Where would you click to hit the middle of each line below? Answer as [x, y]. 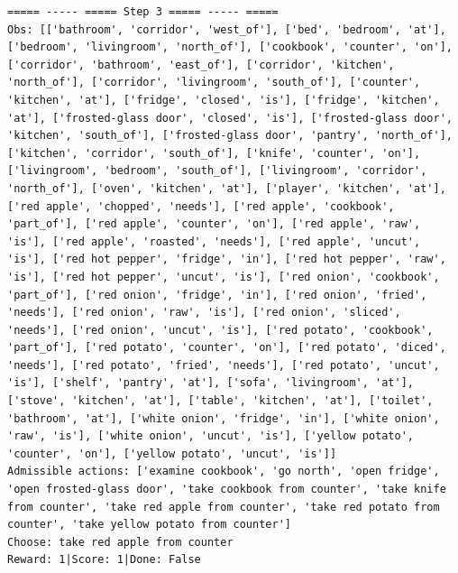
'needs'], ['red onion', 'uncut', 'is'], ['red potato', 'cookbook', [220, 330]
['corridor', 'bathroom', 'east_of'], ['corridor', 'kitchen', [201, 65]
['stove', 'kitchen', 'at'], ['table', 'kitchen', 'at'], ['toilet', [220, 401]
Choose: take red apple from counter [120, 542]
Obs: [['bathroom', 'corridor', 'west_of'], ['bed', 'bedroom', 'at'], [227, 29]
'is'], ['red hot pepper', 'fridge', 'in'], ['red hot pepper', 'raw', [227, 259]
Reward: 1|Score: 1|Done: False [104, 560]
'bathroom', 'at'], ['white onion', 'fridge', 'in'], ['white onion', [224, 418]
